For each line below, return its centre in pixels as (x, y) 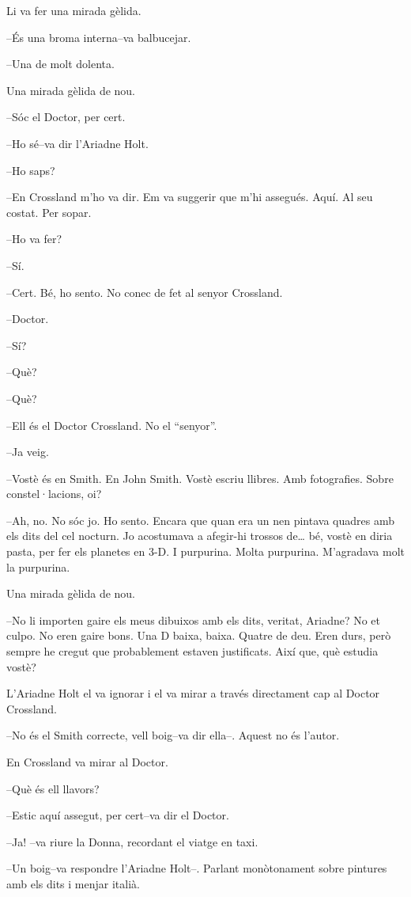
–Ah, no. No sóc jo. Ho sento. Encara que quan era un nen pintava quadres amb (200, 520)
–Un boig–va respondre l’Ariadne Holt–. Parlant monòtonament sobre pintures (197, 868)
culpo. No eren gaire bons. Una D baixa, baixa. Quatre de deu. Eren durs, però (199, 635)
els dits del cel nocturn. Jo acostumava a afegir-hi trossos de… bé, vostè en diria (200, 536)
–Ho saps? (31, 170)
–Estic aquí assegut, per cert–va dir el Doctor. (118, 815)
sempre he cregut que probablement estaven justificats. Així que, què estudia (192, 651)
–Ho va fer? (34, 239)
